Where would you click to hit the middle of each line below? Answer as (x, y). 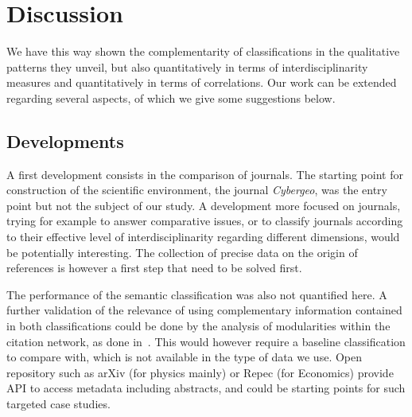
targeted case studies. (58, 404)
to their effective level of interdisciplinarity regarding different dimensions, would (203, 237)
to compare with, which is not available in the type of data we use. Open (185, 357)
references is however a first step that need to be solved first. (154, 268)
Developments (65, 140)
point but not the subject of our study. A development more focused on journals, (204, 205)
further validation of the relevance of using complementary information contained (204, 310)
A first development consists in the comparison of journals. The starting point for (205, 174)
